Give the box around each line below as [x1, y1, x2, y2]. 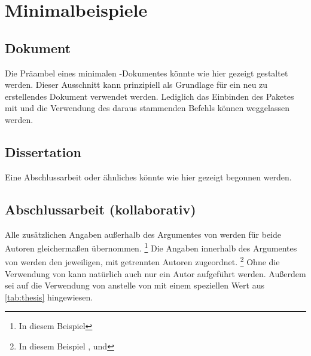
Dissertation [5, 142, 82, 161]
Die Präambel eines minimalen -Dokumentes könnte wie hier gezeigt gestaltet [5, 66, 288, 79]
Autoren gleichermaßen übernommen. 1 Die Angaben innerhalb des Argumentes [5, 240, 297, 254]
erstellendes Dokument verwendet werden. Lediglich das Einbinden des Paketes [5, 90, 294, 102]
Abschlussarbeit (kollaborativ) [5, 200, 196, 218]
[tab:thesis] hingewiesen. [5, 290, 93, 303]
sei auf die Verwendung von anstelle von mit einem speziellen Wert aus [5, 279, 264, 291]
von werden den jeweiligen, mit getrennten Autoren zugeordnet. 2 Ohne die [5, 254, 280, 268]
